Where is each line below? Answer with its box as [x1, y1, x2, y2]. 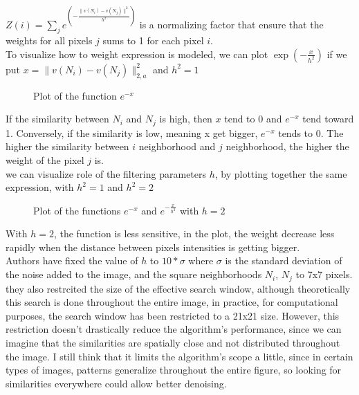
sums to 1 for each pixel [102, 33, 204, 48]
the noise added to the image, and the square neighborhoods [6, 267, 262, 282]
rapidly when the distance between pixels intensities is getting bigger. [6, 239, 300, 254]
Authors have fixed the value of [6, 253, 138, 268]
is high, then [159, 111, 212, 126]
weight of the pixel [6, 152, 84, 167]
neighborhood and [138, 139, 216, 154]
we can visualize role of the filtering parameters [6, 166, 207, 181]
